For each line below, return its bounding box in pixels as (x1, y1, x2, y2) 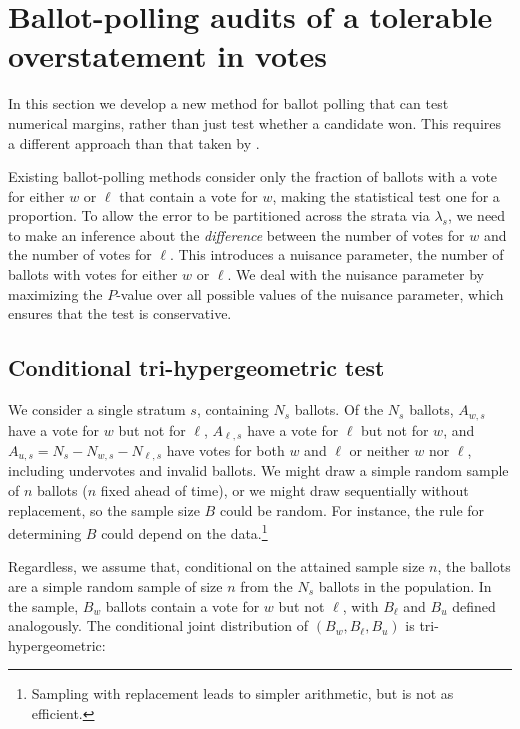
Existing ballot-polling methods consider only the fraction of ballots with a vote (8, 166, 498, 187)
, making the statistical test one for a (272, 185, 500, 206)
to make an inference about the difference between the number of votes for (8, 224, 465, 245)
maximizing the (8, 283, 103, 304)
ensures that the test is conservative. (8, 303, 232, 324)
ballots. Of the (294, 399, 384, 420)
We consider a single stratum (8, 399, 186, 420)
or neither (349, 439, 410, 460)
